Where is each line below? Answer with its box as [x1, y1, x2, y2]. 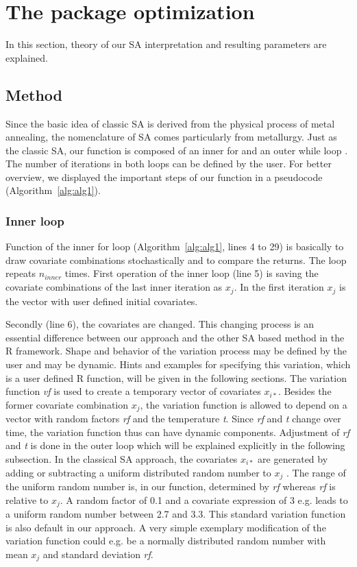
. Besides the [278, 384, 332, 398]
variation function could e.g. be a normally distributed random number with [5, 533, 326, 548]
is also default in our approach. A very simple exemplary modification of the [5, 520, 326, 534]
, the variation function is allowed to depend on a [140, 397, 347, 411]
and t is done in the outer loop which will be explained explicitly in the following [5, 438, 345, 453]
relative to [5, 492, 49, 507]
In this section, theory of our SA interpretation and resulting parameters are [5, 37, 327, 51]
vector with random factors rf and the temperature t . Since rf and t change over [5, 411, 341, 426]
